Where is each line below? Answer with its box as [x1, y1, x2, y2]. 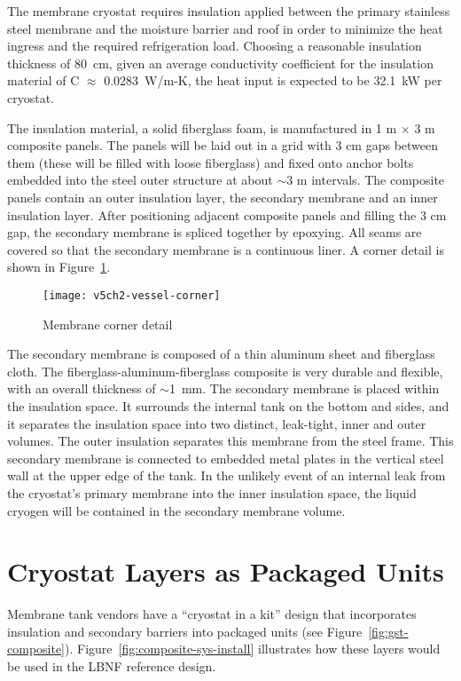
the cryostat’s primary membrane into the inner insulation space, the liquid [7, 483, 417, 502]
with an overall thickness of [7, 379, 156, 398]
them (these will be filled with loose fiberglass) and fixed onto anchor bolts [7, 153, 414, 171]
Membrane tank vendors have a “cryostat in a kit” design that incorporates [7, 605, 417, 623]
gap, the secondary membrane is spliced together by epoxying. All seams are [7, 223, 422, 242]
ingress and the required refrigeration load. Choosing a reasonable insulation [7, 36, 422, 55]
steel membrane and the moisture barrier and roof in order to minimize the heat [7, 19, 443, 37]
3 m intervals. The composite [286, 170, 445, 189]
